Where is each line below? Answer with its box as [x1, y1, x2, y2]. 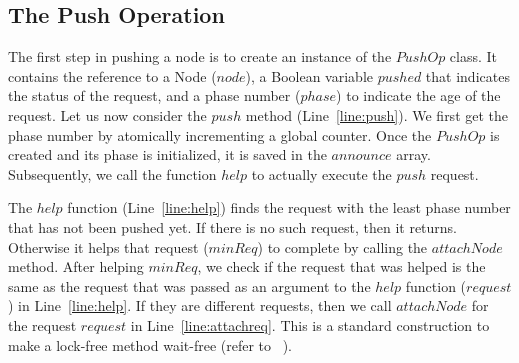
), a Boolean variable [245, 65, 373, 86]
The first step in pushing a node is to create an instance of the [8, 46, 392, 67]
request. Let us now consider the [8, 104, 207, 125]
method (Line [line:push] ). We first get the [245, 104, 509, 125]
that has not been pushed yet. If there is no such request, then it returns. [8, 216, 458, 237]
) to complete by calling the [257, 236, 428, 257]
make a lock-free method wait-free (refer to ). [8, 334, 293, 355]
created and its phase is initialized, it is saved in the [8, 144, 327, 165]
